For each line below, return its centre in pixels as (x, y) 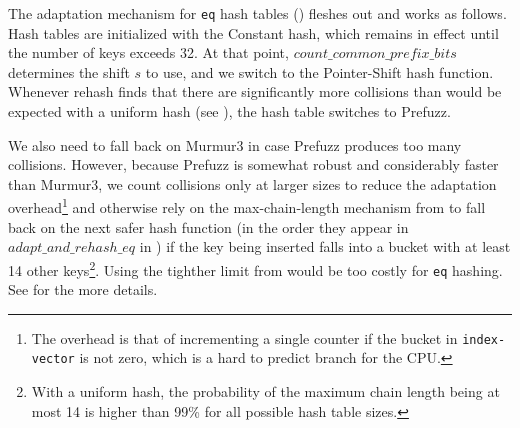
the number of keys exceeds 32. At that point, (148, 52)
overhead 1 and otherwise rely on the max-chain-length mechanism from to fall (247, 206)
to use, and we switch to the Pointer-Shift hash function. (319, 71)
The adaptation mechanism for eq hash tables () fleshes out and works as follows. (257, 13)
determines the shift (69, 71)
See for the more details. (83, 289)
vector (53, 359)
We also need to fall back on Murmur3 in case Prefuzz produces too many (235, 144)
